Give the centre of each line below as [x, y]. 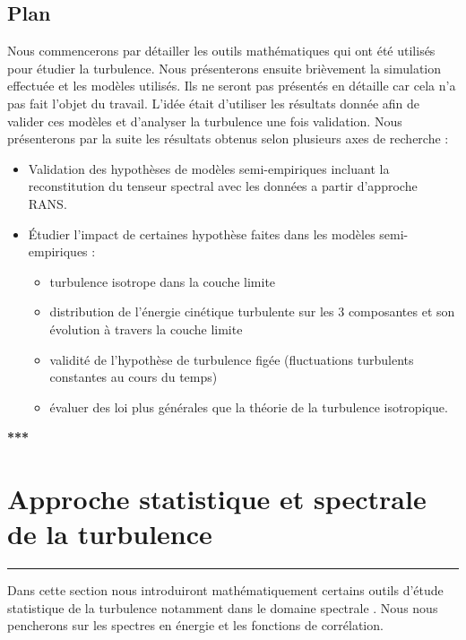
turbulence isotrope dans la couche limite [163, 281]
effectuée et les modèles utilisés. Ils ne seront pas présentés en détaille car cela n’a [232, 86]
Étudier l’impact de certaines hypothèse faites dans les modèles [202, 234]
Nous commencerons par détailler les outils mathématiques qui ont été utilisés [221, 51]
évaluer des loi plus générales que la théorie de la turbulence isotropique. [249, 406]
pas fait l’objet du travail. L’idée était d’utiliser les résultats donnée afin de [213, 103]
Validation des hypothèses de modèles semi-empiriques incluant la [209, 168]
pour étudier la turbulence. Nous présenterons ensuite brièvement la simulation [224, 68]
